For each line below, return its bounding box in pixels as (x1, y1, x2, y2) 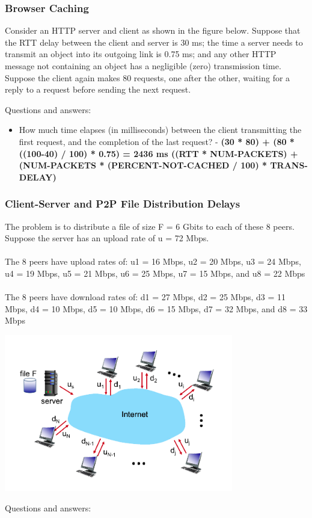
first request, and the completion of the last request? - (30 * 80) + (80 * (19, 135, 295, 147)
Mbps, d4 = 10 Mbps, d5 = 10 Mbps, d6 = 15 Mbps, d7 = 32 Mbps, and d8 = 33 (5, 302, 308, 315)
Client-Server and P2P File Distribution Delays (5, 196, 240, 211)
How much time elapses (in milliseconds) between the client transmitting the (19, 123, 302, 136)
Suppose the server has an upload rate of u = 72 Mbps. (5, 232, 209, 244)
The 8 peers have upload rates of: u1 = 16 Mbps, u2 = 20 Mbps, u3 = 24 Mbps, (5, 255, 301, 268)
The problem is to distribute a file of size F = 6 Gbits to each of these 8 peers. (5, 220, 295, 232)
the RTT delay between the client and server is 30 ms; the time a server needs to (5, 35, 303, 48)
